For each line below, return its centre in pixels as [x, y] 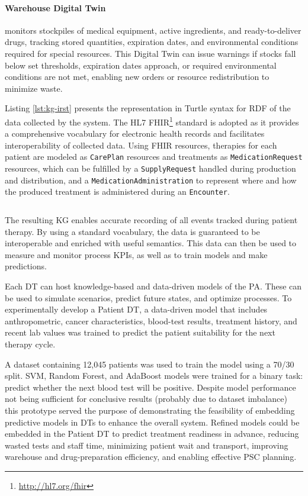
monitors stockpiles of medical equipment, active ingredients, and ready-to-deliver [153, 30]
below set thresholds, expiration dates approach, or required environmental [141, 65]
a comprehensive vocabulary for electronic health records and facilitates [135, 133]
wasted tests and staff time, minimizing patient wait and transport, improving [147, 445]
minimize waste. [34, 88]
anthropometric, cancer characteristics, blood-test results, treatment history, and [151, 321]
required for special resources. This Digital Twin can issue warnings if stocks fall [150, 53]
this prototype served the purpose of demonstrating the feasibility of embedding [150, 410]
